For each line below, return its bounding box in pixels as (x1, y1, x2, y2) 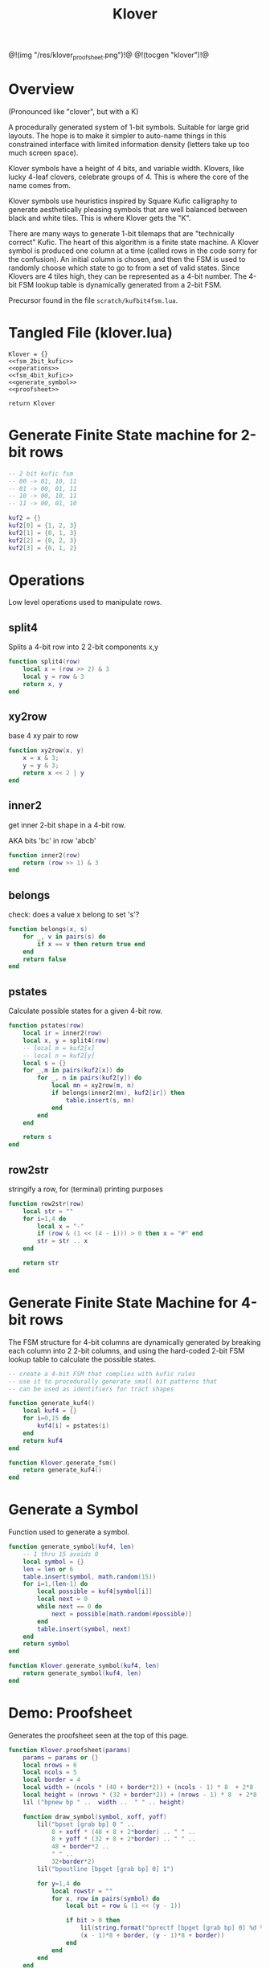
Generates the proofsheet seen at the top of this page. (8, 1730, 189, 1740)
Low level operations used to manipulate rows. (8, 598, 162, 607)
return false (22, 955, 67, 963)
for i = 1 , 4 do (22, 1215, 67, 1223)
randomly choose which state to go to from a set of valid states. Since (8, 263, 240, 272)
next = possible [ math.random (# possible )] (51, 1610, 193, 1618)
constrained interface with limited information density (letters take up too (8, 139, 250, 149)
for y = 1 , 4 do (37, 1879, 81, 1888)
